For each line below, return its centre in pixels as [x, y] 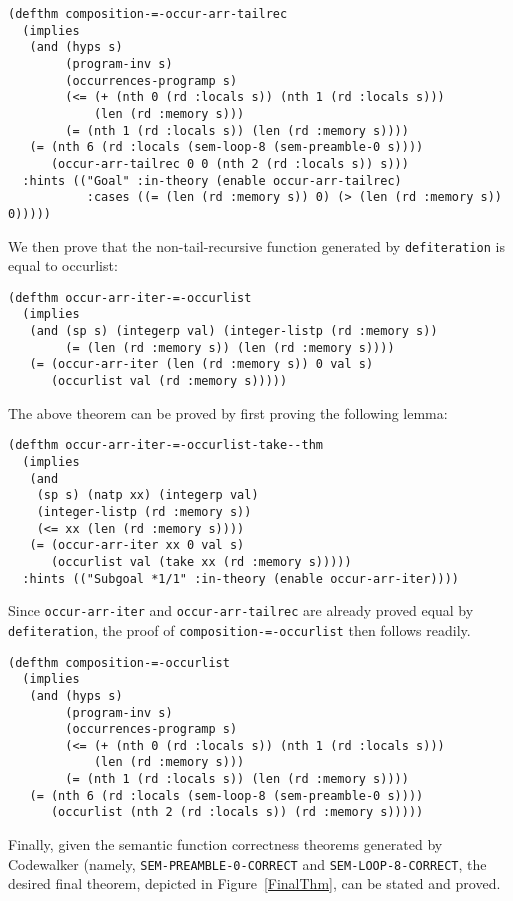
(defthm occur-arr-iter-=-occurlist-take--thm [165, 445]
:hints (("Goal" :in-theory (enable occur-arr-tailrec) [212, 180]
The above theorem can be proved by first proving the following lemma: [228, 412]
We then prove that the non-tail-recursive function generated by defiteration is [256, 245]
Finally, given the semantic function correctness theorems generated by [225, 844]
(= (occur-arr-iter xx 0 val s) [137, 545]
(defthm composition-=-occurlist [119, 662]
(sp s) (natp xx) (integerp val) [147, 495]
